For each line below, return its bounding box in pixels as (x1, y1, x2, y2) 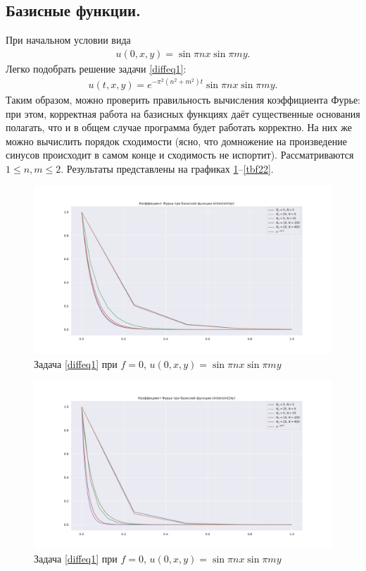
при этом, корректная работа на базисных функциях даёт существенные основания (6, 106, 360, 121)
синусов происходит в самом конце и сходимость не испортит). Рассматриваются (6, 147, 354, 162)
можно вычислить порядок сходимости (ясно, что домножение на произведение (6, 133, 347, 148)
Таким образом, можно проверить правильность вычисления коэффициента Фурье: (6, 92, 360, 106)
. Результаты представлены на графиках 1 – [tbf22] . (61, 161, 274, 176)
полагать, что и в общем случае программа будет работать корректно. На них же (6, 120, 352, 135)
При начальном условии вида (6, 32, 131, 47)
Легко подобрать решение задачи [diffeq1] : (6, 61, 187, 75)
